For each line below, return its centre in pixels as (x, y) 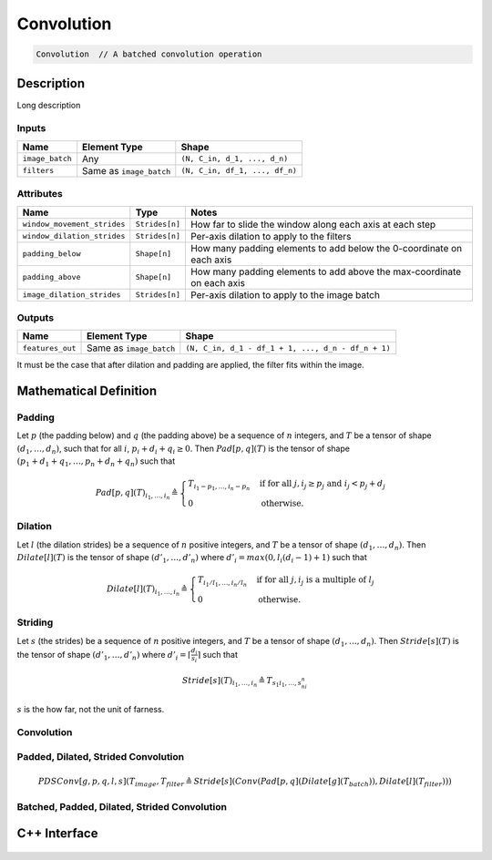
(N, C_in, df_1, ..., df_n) (239, 171)
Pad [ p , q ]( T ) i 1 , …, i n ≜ (137, 494)
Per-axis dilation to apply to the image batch (285, 294)
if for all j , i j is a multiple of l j (315, 581)
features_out (49, 348)
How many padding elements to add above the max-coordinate (326, 271)
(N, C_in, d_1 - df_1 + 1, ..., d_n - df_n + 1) (288, 348)
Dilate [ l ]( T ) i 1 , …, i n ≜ (147, 591)
